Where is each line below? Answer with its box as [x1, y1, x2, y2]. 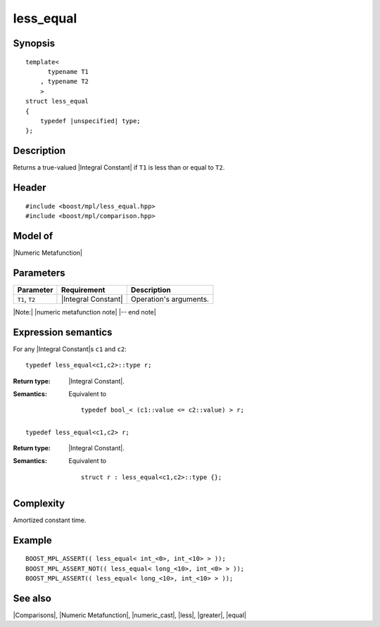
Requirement [61, 285, 106, 295]
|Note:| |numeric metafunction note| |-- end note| [13, 308, 156, 316]
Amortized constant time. [13, 516, 87, 524]
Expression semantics [13, 326, 113, 338]
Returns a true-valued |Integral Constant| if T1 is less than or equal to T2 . [13, 163, 225, 172]
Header [13, 182, 46, 194]
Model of [13, 229, 53, 242]
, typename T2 [39, 77, 89, 86]
